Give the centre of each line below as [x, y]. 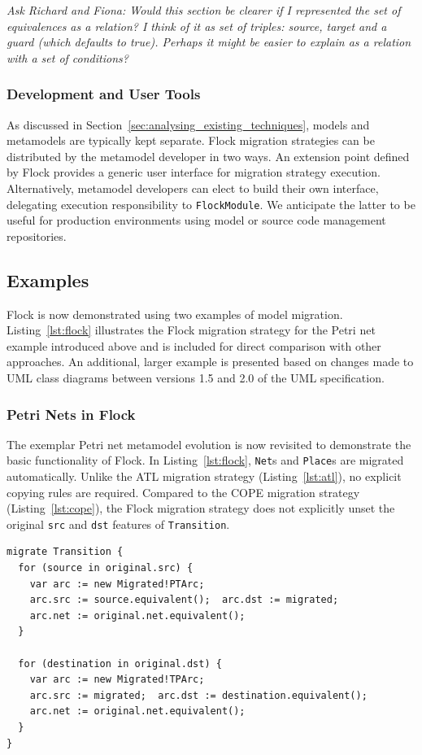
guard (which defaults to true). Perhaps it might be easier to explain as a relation [209, 42]
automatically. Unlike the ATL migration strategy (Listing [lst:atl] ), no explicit [204, 476]
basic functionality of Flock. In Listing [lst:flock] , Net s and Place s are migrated [205, 460]
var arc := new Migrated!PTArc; [117, 584]
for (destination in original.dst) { [120, 663]
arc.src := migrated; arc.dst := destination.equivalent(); [198, 695]
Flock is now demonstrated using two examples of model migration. [175, 314]
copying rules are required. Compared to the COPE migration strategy [183, 492]
